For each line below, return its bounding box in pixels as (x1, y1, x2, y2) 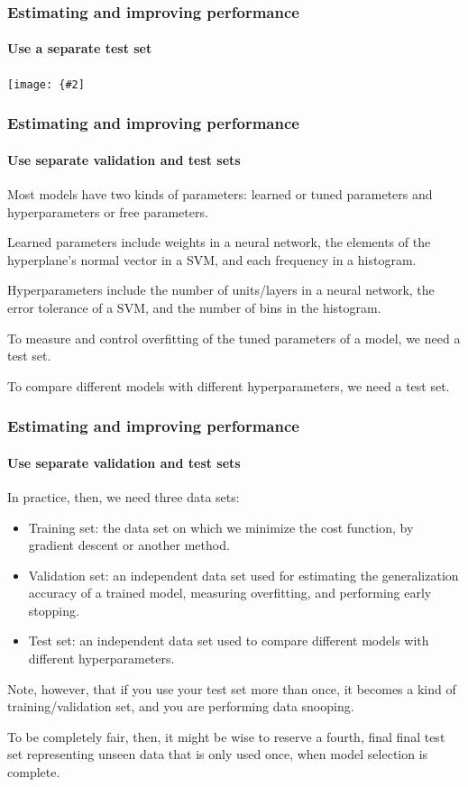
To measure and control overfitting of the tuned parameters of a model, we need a (7, 328, 461, 347)
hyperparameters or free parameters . (7, 202, 208, 221)
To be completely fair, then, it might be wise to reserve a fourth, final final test (7, 727, 445, 746)
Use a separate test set (7, 39, 152, 58)
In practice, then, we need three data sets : (7, 487, 240, 506)
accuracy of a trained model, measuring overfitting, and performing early (28, 583, 432, 602)
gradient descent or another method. (28, 535, 230, 554)
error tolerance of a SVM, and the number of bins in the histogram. (7, 297, 381, 316)
